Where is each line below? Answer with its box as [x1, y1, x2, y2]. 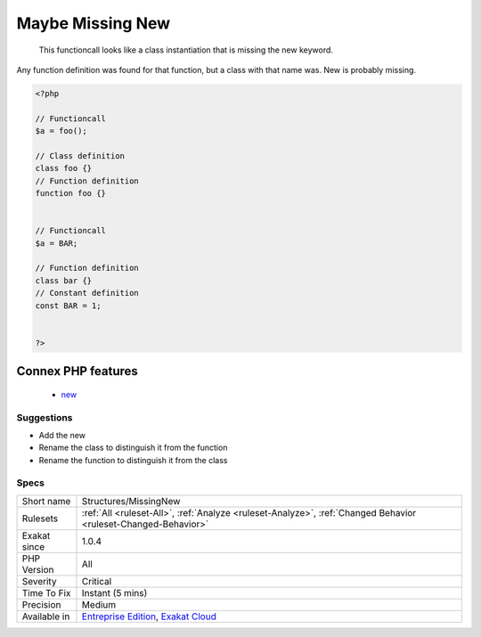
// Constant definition [35, 288, 140, 298]
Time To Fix [21, 586, 71, 599]
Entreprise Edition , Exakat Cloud [81, 610, 217, 623]
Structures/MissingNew [81, 494, 181, 507]
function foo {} [35, 188, 107, 199]
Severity [21, 575, 57, 587]
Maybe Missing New [16, 13, 171, 33]
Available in [21, 610, 70, 623]
